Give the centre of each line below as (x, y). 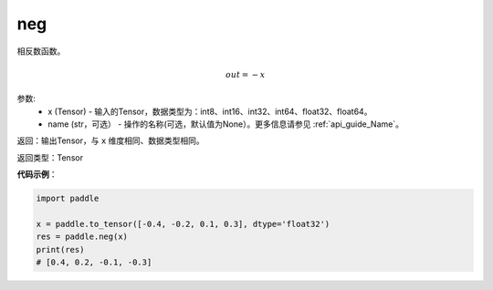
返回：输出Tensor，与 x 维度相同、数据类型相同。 (110, 140)
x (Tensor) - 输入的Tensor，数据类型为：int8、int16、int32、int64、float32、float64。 (210, 111)
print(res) (60, 249)
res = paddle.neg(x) (82, 237)
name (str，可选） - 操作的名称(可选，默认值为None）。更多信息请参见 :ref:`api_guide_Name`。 (226, 124)
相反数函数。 (41, 51)
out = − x (245, 74)
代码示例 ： (37, 174)
